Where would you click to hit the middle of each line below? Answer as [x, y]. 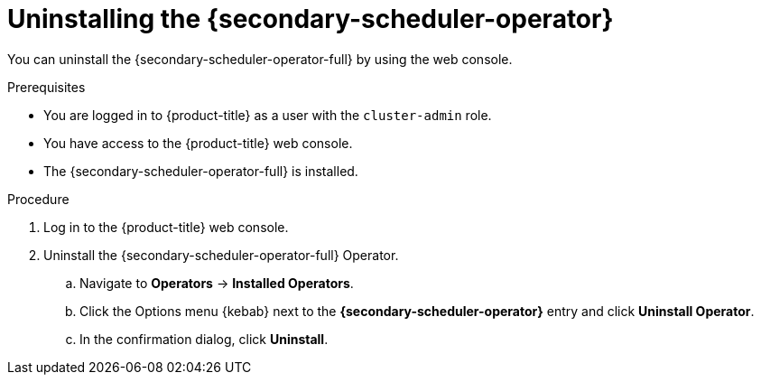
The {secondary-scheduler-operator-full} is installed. [201, 171]
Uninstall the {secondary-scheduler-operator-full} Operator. [221, 255]
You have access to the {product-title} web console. [198, 143]
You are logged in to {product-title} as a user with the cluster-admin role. [268, 115]
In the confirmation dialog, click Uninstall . [204, 339]
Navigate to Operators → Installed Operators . [217, 283]
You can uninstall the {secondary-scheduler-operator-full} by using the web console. [260, 59]
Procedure [38, 199]
